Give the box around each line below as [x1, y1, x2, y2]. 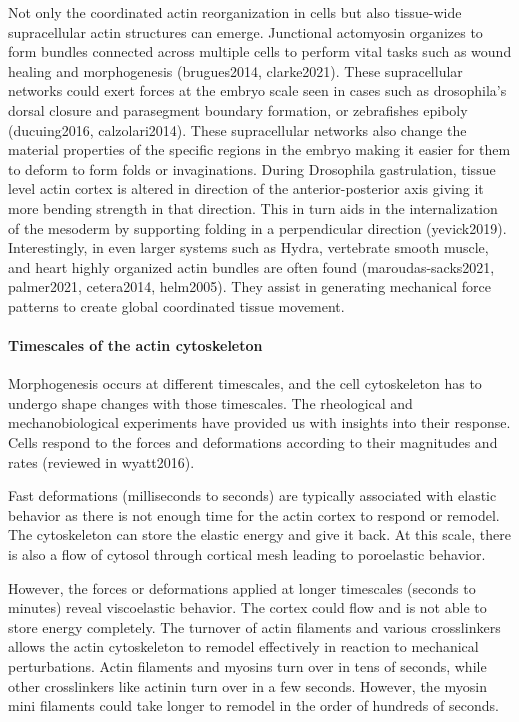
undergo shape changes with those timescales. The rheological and [8, 392, 413, 413]
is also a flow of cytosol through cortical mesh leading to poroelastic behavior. [8, 544, 486, 565]
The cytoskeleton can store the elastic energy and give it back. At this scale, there [8, 524, 511, 545]
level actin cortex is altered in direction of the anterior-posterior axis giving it [8, 178, 484, 199]
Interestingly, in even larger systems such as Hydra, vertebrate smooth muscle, [8, 237, 489, 258]
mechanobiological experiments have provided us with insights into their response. [8, 412, 511, 433]
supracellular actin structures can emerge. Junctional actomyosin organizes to [8, 21, 483, 42]
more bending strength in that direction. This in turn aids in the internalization [8, 197, 498, 218]
